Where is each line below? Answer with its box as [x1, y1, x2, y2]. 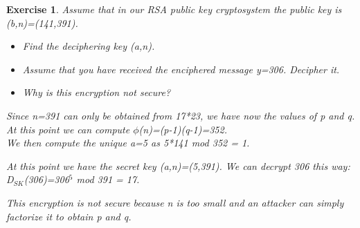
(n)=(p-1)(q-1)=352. [138, 122, 227, 136]
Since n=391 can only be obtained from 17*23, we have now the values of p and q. [6, 108, 355, 122]
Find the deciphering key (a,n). [22, 39, 155, 53]
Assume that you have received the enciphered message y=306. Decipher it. [22, 61, 340, 76]
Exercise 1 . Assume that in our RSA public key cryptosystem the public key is [6, 2, 342, 16]
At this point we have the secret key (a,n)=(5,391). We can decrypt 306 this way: [6, 158, 350, 173]
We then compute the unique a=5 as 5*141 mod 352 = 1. [6, 135, 250, 150]
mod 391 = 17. [76, 172, 140, 187]
